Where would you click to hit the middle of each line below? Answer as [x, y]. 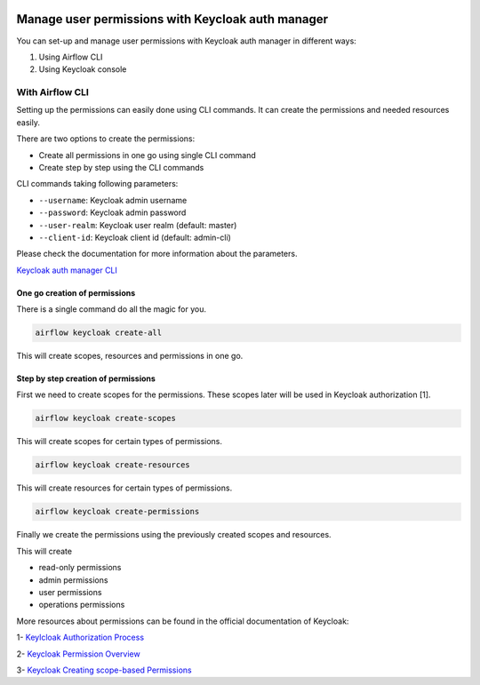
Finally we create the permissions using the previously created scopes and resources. [174, 535]
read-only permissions [80, 568]
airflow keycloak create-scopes [106, 418]
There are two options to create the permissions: [106, 139]
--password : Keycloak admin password [112, 212]
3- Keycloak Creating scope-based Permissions [104, 670]
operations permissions [82, 605]
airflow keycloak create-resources [112, 465]
